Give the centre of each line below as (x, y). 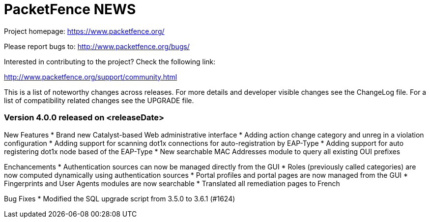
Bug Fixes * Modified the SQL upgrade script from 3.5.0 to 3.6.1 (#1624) (120, 198)
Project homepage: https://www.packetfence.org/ (84, 31)
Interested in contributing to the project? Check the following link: (110, 61)
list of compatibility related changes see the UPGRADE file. (99, 100)
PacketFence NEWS (70, 9)
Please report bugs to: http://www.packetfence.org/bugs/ (97, 46)
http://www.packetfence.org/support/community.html (91, 77)
